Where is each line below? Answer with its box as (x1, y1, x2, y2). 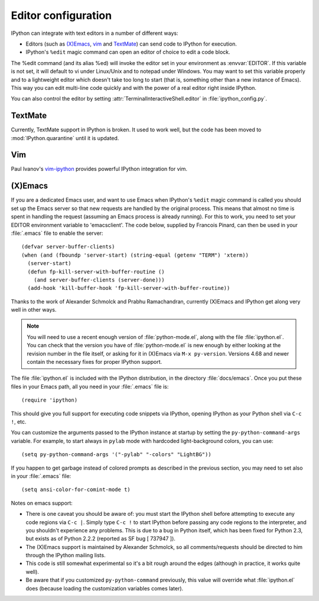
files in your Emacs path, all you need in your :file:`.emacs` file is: (11, 383, 169, 390)
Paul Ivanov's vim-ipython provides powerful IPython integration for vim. (11, 166, 188, 173)
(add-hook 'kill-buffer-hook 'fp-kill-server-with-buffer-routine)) (27, 285, 230, 292)
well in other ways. (11, 306, 57, 314)
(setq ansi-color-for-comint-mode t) (21, 486, 131, 493)
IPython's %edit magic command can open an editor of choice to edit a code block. (25, 49, 230, 56)
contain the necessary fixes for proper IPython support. (27, 358, 162, 366)
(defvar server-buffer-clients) (21, 243, 115, 250)
